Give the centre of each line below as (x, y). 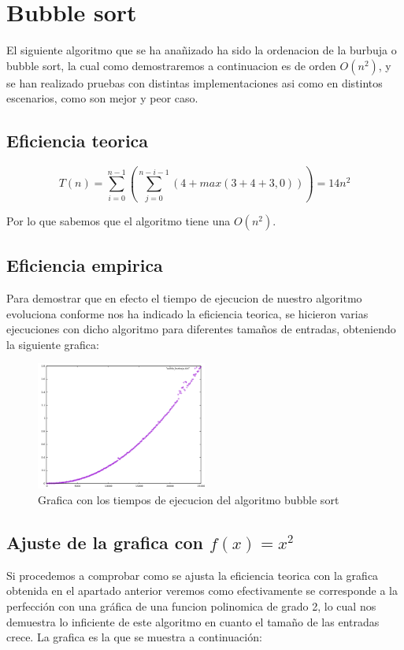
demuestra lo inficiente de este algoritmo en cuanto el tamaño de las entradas (193, 621)
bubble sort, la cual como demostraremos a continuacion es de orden (171, 65)
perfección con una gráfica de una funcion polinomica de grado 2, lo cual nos (191, 605)
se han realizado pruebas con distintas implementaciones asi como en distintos (195, 82)
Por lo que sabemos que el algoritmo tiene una (119, 220)
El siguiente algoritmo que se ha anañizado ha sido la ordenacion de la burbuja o (202, 50)
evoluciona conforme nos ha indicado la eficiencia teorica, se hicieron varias (187, 313)
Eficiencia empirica (85, 265)
